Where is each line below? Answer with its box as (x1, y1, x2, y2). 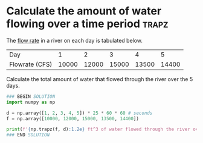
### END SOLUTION (6, 132, 50, 138)
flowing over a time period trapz (6, 17, 169, 31)
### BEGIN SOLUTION (6, 93, 56, 100)
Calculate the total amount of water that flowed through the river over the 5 (6, 75, 193, 82)
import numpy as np (6, 99, 56, 105)
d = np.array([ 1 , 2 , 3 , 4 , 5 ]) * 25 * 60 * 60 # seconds (6, 110, 153, 116)
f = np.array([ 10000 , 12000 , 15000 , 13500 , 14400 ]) (6, 115, 139, 121)
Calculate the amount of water (6, 4, 162, 18)
